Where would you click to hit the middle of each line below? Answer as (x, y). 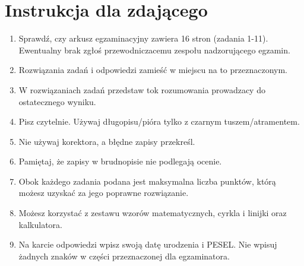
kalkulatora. (40, 224)
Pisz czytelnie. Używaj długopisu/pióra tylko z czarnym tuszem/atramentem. (159, 121)
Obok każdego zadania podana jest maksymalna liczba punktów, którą (147, 181)
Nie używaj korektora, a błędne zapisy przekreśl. (107, 141)
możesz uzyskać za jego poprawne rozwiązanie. (104, 193)
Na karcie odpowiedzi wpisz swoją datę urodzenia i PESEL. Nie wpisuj (148, 244)
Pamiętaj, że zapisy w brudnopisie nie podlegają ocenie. (120, 161)
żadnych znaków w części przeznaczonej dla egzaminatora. (124, 256)
